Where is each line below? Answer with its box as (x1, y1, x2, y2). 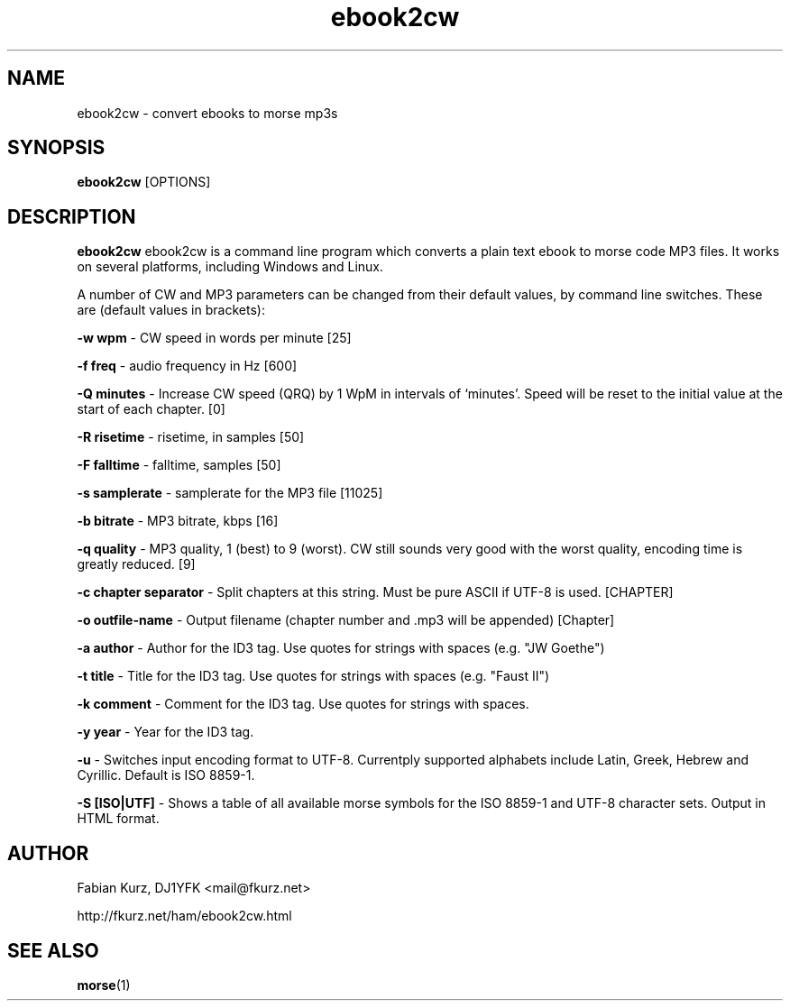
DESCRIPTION (7, 205, 136, 228)
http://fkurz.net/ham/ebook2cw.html (77, 908, 292, 924)
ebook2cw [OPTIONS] (77, 174, 211, 190)
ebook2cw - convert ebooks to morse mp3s (77, 105, 338, 121)
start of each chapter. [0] (77, 401, 225, 417)
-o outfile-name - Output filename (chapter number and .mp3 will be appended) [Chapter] (77, 612, 615, 628)
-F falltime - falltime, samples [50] (77, 457, 281, 473)
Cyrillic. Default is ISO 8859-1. (77, 767, 255, 783)
